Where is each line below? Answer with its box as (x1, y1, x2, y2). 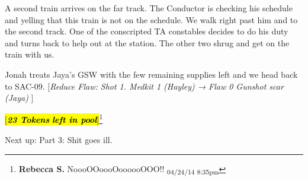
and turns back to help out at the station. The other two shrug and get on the (5, 36, 290, 49)
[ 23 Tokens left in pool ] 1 (5, 112, 103, 126)
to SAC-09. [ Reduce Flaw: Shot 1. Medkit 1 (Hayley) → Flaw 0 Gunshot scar (5, 80, 284, 92)
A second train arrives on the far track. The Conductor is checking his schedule (5, 2, 293, 14)
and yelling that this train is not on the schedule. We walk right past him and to (5, 13, 298, 26)
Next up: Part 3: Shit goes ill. (5, 134, 113, 145)
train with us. (5, 48, 54, 61)
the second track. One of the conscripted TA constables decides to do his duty (5, 25, 288, 37)
